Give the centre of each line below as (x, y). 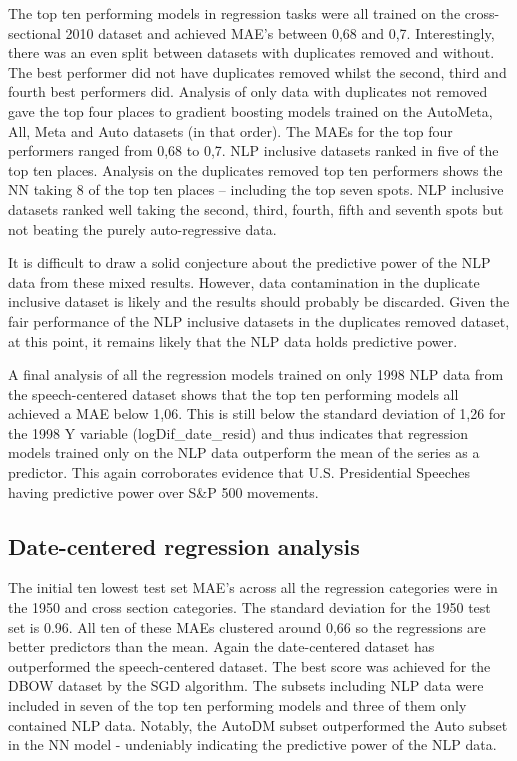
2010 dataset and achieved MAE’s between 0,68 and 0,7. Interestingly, (280, 32)
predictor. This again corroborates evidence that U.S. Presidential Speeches (239, 472)
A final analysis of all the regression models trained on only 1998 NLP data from (256, 374)
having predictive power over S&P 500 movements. (163, 491)
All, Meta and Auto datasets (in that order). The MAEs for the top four (230, 130)
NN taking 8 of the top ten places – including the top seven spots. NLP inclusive (256, 189)
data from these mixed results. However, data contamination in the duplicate (244, 281)
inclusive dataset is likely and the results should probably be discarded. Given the (259, 301)
